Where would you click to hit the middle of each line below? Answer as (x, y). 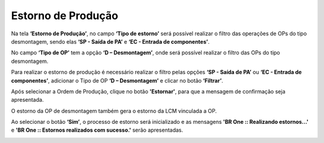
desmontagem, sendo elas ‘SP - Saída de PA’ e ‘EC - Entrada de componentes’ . (110, 41)
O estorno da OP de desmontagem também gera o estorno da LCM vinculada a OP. (114, 111)
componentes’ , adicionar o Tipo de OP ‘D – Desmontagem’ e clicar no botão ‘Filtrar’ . (117, 80)
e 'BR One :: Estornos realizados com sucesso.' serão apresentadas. (97, 130)
